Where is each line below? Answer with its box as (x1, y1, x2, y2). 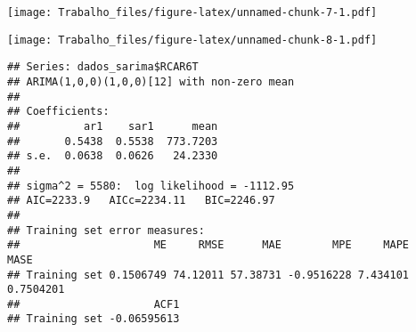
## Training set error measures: (7, 223, 205, 237)
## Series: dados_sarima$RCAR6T (7, 61, 199, 74)
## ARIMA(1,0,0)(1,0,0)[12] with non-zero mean (7, 75, 295, 88)
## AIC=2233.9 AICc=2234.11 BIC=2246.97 (7, 194, 275, 207)
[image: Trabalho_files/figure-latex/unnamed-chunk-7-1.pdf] (7, 6, 378, 19)
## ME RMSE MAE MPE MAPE (7, 239, 410, 252)
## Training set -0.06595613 (7, 312, 180, 326)
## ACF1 (7, 297, 180, 311)
